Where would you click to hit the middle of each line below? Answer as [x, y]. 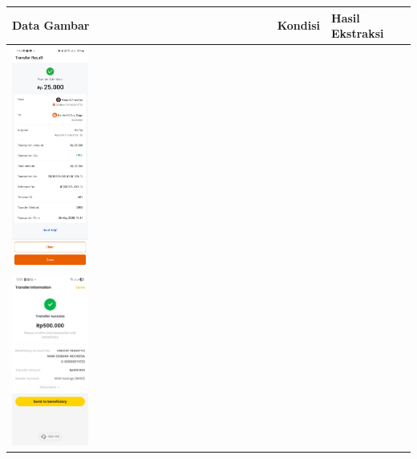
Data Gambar [51, 25]
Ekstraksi [358, 33]
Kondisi [299, 25]
